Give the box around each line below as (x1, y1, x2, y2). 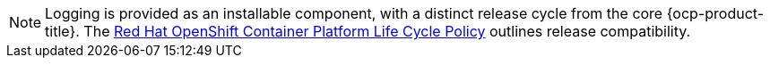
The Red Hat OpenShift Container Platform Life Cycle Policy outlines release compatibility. (83, 22, 691, 40)
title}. (45, 22, 80, 40)
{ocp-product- (666, 4, 765, 22)
